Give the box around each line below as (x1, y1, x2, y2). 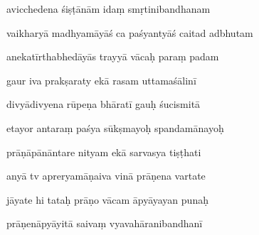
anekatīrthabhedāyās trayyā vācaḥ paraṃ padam (6, 49, 219, 64)
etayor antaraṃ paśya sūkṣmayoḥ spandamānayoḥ (6, 120, 224, 135)
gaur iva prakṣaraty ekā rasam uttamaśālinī (6, 72, 196, 87)
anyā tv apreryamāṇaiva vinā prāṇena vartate (6, 168, 206, 183)
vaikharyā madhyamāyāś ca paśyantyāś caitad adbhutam (6, 25, 253, 40)
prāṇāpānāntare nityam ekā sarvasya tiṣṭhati (6, 144, 201, 159)
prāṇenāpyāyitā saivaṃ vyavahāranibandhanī (6, 216, 203, 231)
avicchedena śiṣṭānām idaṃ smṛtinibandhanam (6, 1, 211, 16)
